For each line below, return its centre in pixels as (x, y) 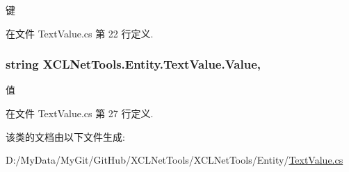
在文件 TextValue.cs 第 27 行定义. (80, 113)
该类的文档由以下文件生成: (65, 136)
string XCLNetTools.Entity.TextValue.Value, (133, 64)
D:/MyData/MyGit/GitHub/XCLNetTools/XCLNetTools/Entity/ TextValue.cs (174, 160)
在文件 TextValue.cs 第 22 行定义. (80, 33)
